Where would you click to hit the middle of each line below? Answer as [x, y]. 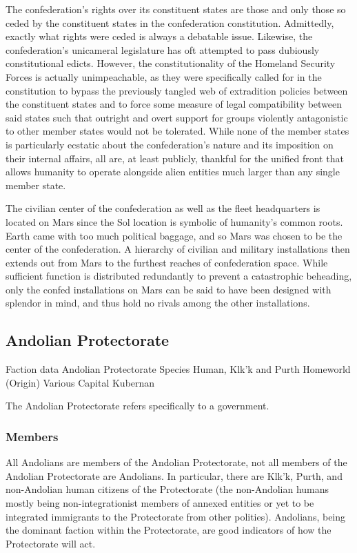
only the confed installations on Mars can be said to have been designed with [169, 289]
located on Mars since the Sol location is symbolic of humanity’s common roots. [174, 221]
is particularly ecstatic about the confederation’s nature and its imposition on [170, 144]
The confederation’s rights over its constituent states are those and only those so [176, 9]
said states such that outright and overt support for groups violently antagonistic [177, 117]
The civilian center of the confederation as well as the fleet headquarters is [163, 208]
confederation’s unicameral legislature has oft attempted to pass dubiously [163, 49]
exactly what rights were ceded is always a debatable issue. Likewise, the [159, 36]
